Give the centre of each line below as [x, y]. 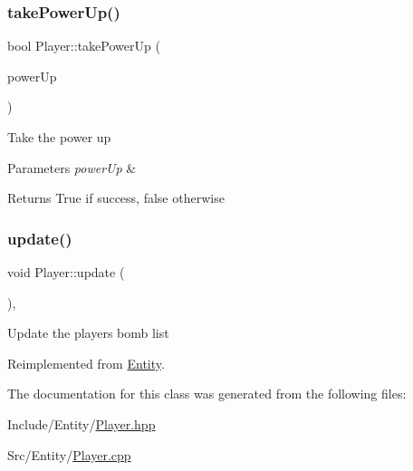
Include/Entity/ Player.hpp [82, 423]
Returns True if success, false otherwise [116, 198]
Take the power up [59, 137]
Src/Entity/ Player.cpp [69, 454]
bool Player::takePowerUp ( [84, 46]
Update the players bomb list [88, 333]
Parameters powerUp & [72, 167]
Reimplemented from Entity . [86, 363]
